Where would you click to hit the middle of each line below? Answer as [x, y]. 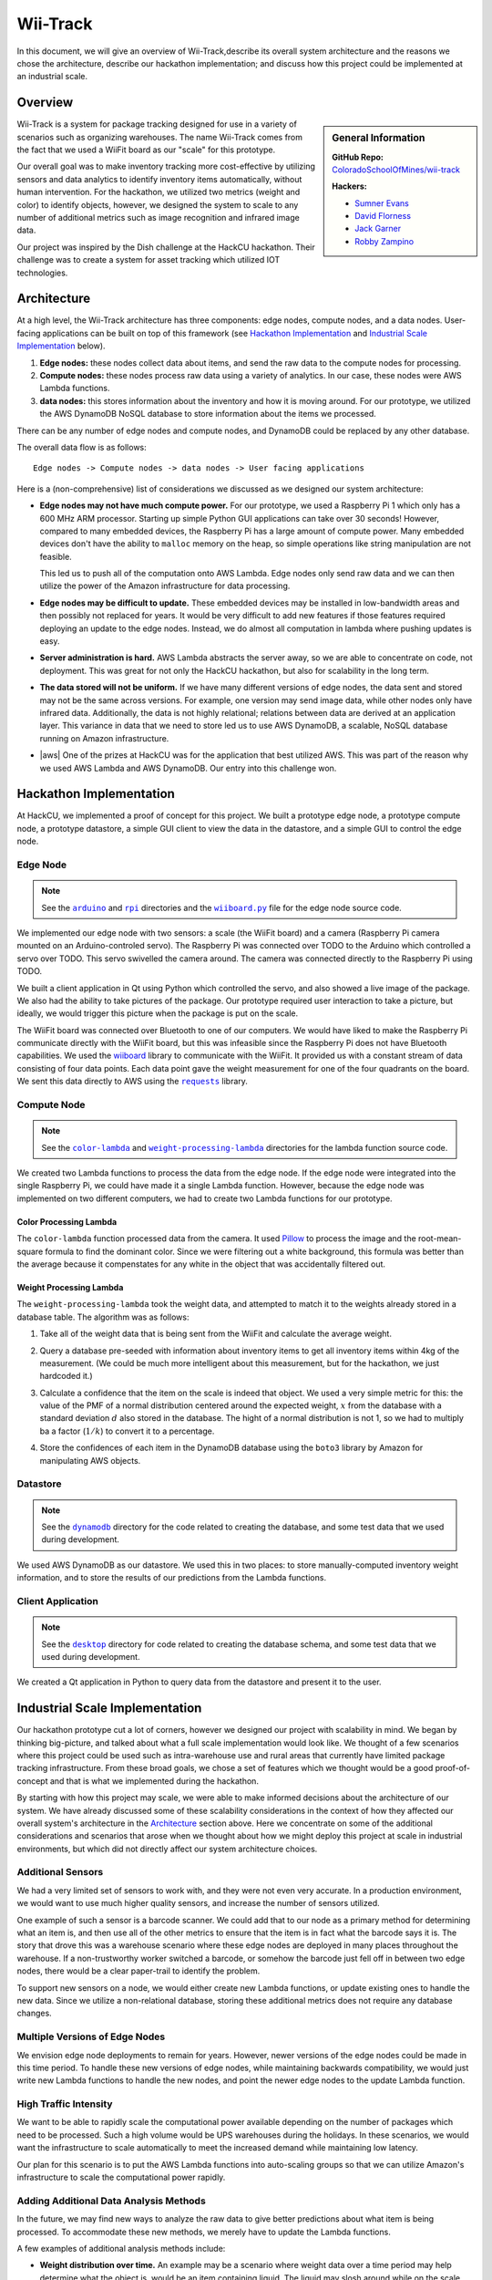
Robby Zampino [384, 241]
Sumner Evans [382, 203]
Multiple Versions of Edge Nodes [91, 2036]
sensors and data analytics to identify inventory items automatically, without [159, 179]
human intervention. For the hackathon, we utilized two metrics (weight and [159, 192]
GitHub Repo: [358, 157]
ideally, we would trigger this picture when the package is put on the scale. [158, 1013]
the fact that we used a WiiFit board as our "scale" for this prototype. [146, 150]
